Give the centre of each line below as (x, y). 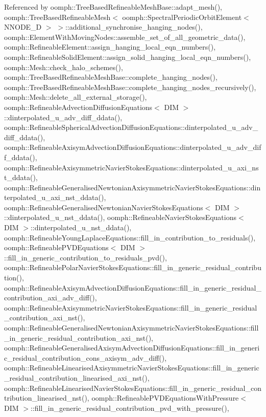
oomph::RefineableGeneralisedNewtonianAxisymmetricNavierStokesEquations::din (132, 187)
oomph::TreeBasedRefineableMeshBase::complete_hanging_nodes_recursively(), (130, 87)
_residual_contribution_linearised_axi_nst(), (77, 377)
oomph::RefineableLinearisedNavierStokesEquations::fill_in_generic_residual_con (133, 388)
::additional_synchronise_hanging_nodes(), (134, 27)
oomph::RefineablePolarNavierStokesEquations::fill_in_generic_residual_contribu (133, 267)
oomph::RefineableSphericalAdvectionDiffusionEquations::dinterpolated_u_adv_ (131, 127)
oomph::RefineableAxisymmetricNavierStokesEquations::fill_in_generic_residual (131, 307)
